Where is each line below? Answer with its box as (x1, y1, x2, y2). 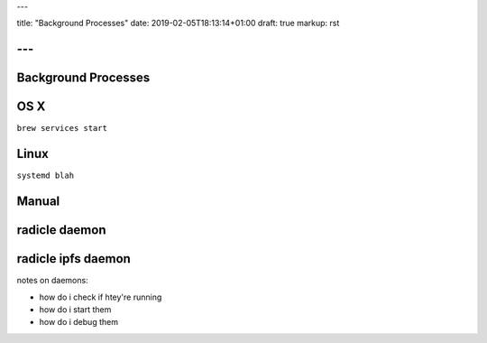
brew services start (16, 123, 108, 134)
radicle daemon (16, 222, 106, 238)
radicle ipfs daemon (16, 251, 131, 266)
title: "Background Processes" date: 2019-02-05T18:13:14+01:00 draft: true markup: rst (16, 18, 340, 29)
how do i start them (39, 303, 112, 315)
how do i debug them (39, 317, 119, 328)
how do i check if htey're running (39, 292, 162, 302)
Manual (16, 194, 60, 209)
